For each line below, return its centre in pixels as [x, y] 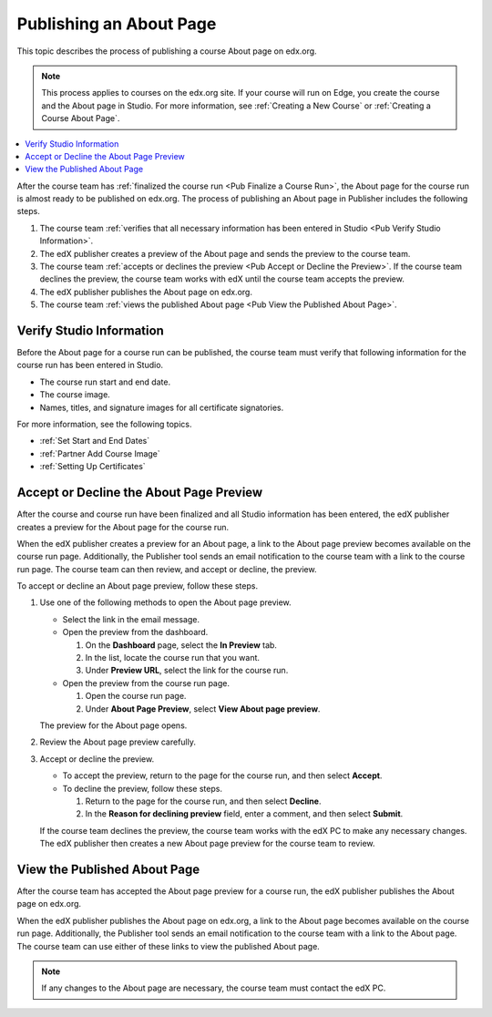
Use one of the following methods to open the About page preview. [165, 602]
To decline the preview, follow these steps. [143, 788]
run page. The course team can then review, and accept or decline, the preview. [167, 569]
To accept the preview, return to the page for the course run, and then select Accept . [222, 776]
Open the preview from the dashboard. [135, 632]
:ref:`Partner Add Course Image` [100, 453]
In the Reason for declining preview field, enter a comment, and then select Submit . [244, 814]
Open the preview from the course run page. [146, 683]
